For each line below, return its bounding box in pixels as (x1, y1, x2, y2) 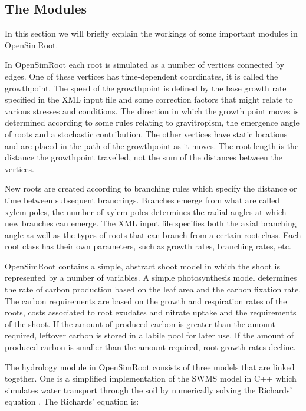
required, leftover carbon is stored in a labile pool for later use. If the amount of (5, 329, 294, 341)
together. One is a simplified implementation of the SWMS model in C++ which (5, 372, 297, 384)
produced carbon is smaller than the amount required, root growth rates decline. (5, 341, 296, 353)
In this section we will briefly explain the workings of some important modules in (5, 27, 298, 40)
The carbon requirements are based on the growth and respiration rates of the (5, 294, 287, 307)
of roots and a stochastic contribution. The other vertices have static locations (5, 127, 288, 140)
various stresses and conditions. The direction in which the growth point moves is (5, 104, 299, 117)
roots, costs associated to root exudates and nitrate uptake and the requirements (5, 306, 297, 318)
